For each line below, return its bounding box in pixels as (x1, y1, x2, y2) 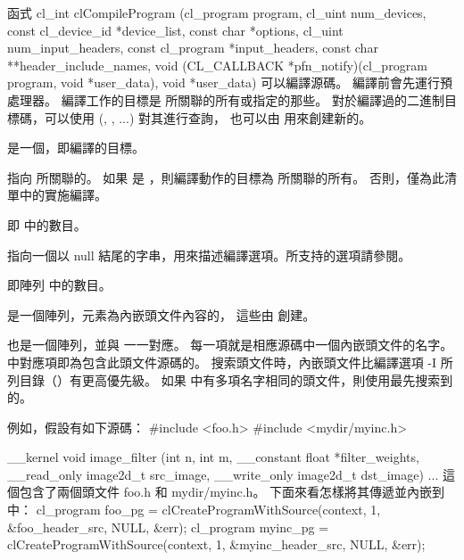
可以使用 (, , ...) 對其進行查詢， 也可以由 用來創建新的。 (44, 108, 372, 127)
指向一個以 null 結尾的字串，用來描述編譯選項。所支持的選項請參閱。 (7, 245, 411, 264)
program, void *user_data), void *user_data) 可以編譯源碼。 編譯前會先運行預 (7, 73, 452, 92)
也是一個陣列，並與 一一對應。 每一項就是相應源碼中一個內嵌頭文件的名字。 (7, 335, 453, 354)
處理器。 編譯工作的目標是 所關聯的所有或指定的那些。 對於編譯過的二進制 (7, 90, 444, 109)
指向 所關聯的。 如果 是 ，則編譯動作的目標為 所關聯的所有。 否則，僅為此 (7, 168, 444, 186)
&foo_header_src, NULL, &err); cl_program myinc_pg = (7, 517, 329, 536)
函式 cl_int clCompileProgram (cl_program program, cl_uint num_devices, (7, 4, 427, 21)
